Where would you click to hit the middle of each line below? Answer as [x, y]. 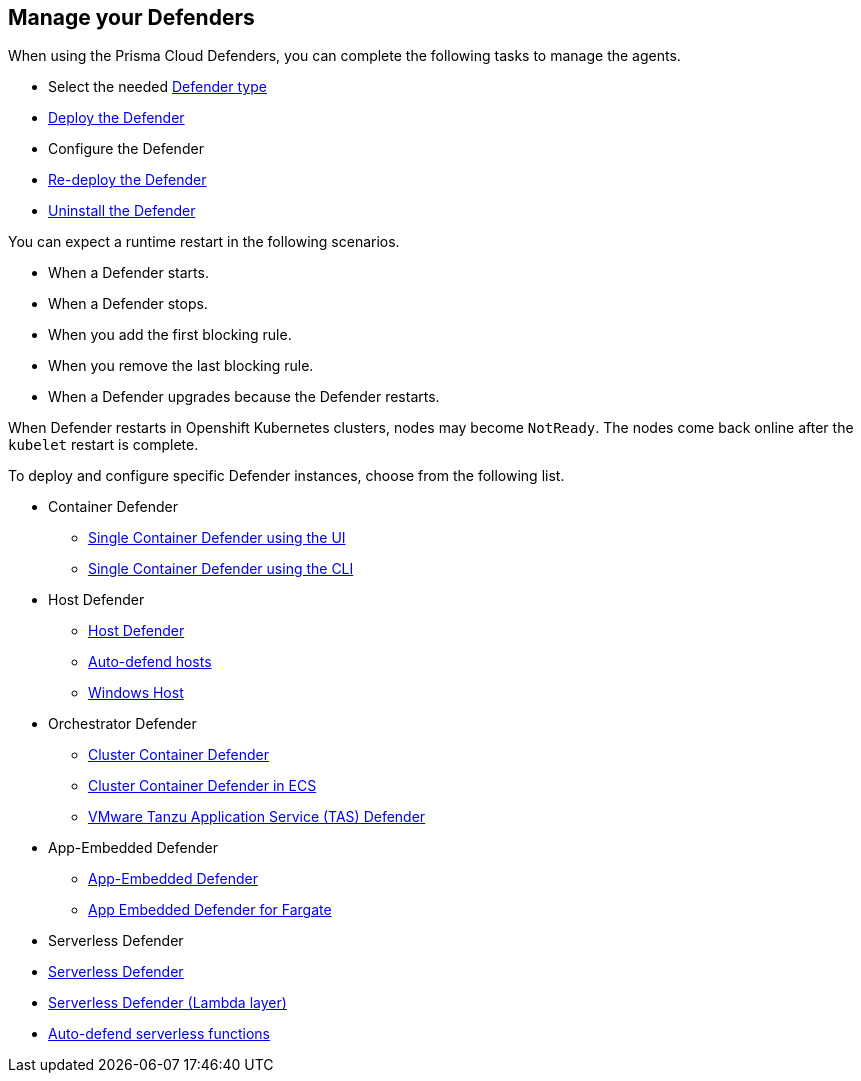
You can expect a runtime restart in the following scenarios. [204, 242]
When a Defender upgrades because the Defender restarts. [244, 397]
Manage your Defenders [131, 17]
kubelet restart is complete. [103, 445]
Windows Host [136, 693]
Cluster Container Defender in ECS [202, 786]
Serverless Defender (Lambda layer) [167, 1003]
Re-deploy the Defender [127, 180]
